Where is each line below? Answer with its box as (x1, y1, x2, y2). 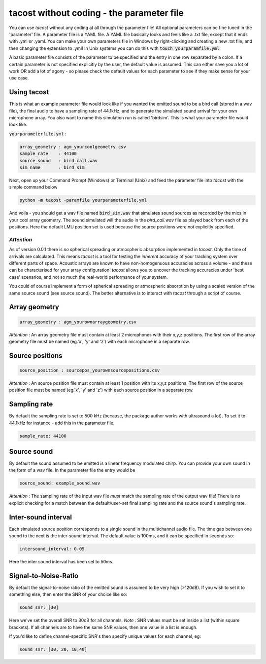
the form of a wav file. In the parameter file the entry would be (9, 467, 135, 473)
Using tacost (9, 88, 49, 96)
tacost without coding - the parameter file (9, 7, 184, 18)
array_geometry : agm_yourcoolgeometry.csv (19, 144, 127, 149)
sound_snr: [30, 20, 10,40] (19, 647, 87, 652)
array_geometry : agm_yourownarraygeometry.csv (19, 319, 136, 325)
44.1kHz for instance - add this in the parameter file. (9, 420, 115, 426)
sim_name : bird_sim (19, 164, 85, 170)
